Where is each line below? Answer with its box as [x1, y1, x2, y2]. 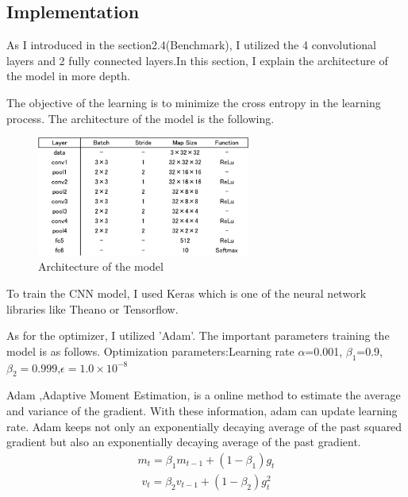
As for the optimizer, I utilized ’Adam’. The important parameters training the [6, 327, 390, 344]
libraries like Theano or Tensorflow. [6, 300, 179, 317]
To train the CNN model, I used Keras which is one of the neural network [6, 285, 367, 302]
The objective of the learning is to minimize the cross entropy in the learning [6, 94, 381, 110]
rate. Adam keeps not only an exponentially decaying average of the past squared [6, 418, 402, 434]
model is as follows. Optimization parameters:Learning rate [6, 342, 294, 359]
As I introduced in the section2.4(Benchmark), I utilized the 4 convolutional [6, 37, 376, 53]
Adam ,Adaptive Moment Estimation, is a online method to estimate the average [6, 387, 401, 403]
